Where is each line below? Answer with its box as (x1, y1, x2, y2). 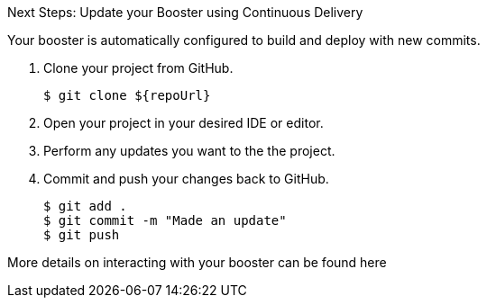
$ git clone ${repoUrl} (43, 88, 211, 103)
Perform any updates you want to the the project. (43, 143, 335, 158)
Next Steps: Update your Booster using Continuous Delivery (7, 4, 363, 20)
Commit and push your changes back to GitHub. (43, 171, 329, 186)
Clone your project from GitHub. (43, 60, 234, 76)
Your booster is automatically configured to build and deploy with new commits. (7, 32, 481, 48)
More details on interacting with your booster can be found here (7, 255, 387, 270)
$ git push (43, 228, 120, 242)
